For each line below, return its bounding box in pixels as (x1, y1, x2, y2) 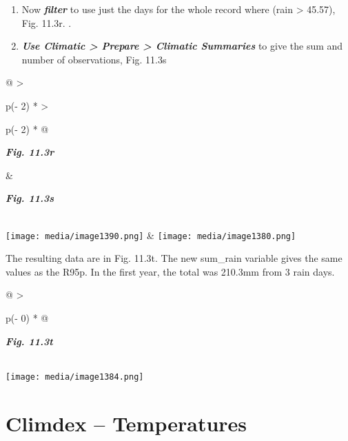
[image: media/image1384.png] (6, 371, 144, 382)
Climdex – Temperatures (6, 409, 247, 437)
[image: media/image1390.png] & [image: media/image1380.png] (6, 227, 296, 242)
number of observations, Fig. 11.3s (21, 52, 167, 66)
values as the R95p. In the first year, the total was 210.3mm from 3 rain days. (6, 264, 335, 278)
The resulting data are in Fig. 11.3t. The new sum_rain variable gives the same (6, 251, 342, 265)
